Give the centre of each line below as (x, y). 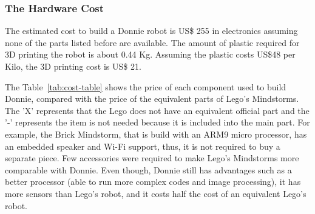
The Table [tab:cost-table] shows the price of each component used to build (146, 86)
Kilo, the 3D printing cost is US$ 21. (73, 66)
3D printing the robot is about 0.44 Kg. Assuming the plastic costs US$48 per (150, 54)
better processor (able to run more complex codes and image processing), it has (153, 182)
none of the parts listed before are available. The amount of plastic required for (152, 42)
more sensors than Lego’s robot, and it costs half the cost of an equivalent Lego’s (156, 193)
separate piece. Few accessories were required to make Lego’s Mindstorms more (152, 158)
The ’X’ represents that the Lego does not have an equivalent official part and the (157, 110)
